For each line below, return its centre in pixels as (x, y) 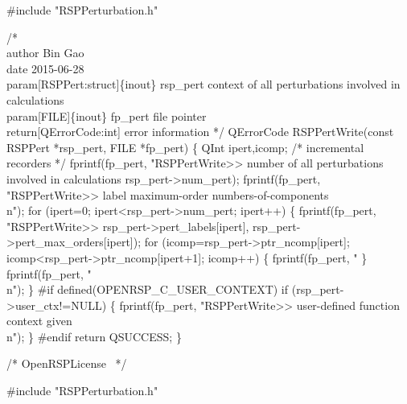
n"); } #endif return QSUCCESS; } (94, 336)
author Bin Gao (45, 53)
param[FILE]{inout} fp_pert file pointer (107, 115)
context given (39, 321)
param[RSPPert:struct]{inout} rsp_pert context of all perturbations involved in (203, 84)
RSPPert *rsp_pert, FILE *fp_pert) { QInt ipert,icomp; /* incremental (185, 147)
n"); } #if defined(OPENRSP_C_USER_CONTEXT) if (148, 289)
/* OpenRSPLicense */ (67, 363)
